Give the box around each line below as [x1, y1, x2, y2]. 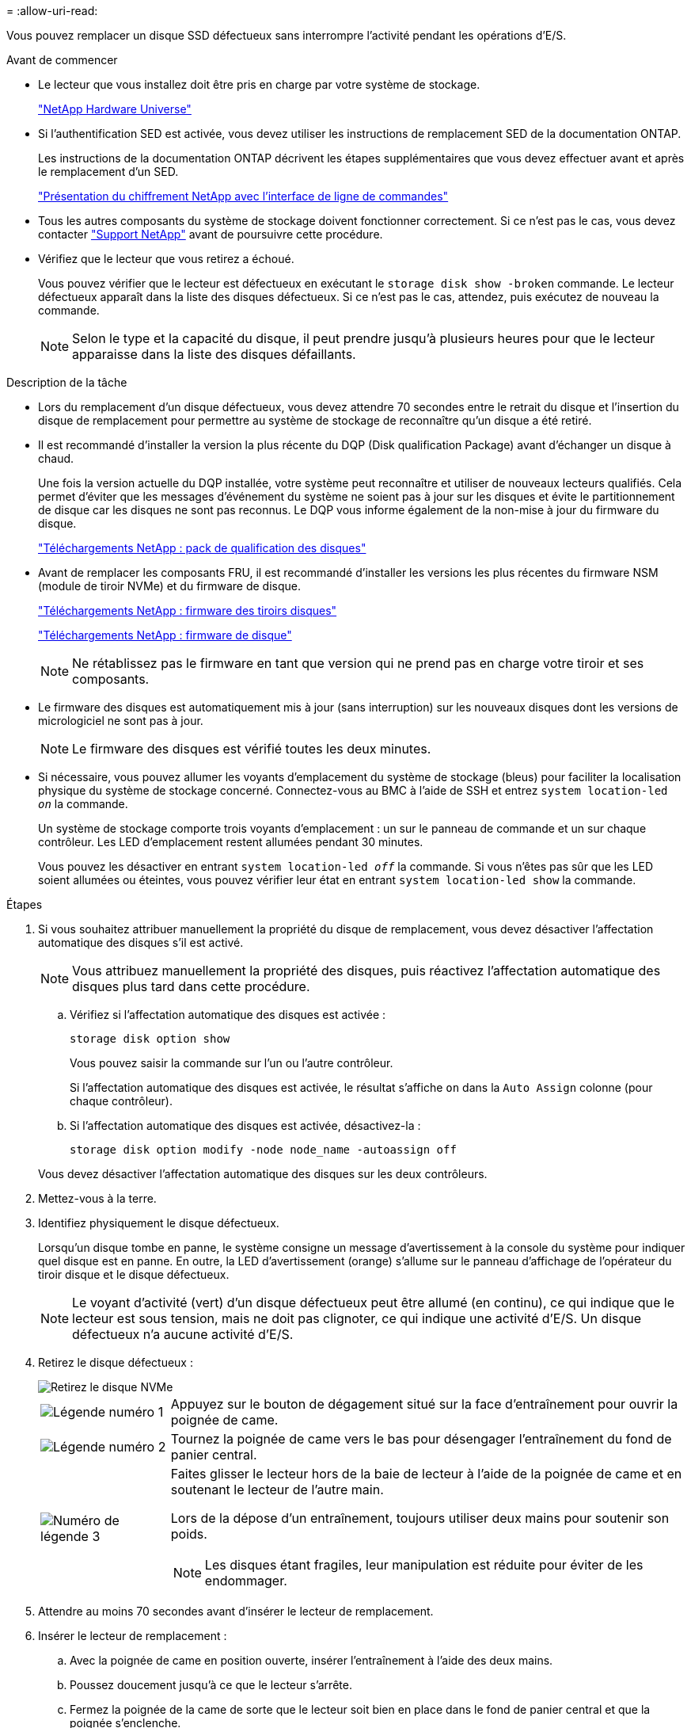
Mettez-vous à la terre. [38, 1192, 157, 1205]
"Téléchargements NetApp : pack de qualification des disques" [38, 541, 366, 555]
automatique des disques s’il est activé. [38, 936, 244, 949]
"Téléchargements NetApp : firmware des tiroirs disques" [38, 604, 337, 617]
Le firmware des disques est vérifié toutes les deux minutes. [72, 741, 431, 757]
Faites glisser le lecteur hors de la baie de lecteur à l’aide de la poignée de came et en [170, 1466, 682, 1482]
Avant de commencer [6, 53, 118, 67]
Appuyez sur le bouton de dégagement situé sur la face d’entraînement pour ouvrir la [170, 1396, 678, 1412]
